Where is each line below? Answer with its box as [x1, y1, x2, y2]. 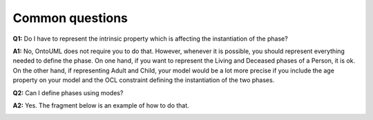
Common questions [12, 10, 128, 26]
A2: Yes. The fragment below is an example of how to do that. [12, 101, 189, 110]
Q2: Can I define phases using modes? [12, 88, 124, 97]
